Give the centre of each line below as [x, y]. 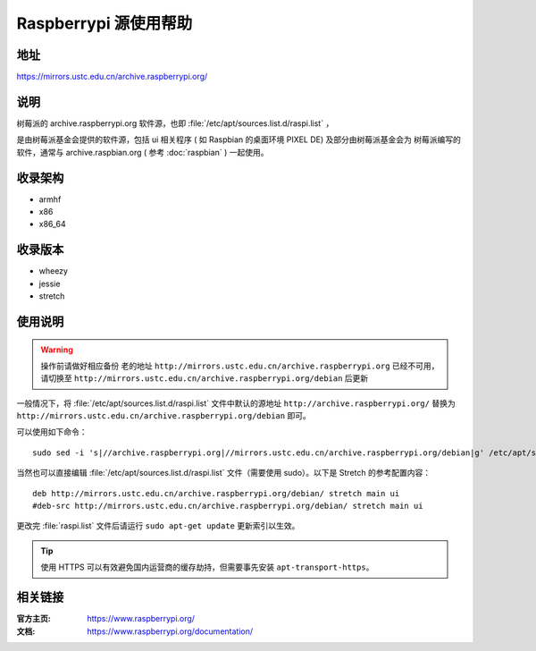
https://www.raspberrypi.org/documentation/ [170, 631]
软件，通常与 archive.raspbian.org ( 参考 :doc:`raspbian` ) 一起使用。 [142, 152]
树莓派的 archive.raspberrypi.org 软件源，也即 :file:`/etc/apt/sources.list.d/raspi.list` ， [175, 123]
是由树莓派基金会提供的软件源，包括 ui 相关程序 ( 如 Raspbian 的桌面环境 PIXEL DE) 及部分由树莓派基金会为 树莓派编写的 [239, 139]
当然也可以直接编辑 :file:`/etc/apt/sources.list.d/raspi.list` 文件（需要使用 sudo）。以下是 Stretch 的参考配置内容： [224, 473]
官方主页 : [33, 619]
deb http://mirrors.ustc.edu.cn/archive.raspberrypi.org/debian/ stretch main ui [216, 493]
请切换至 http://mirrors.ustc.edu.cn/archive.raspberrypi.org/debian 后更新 [205, 378]
